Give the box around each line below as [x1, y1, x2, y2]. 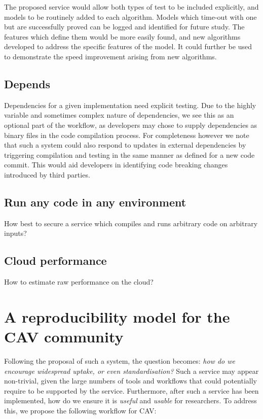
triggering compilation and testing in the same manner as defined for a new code [4, 149, 255, 160]
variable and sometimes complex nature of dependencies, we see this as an [4, 110, 234, 120]
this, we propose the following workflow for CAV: [4, 405, 157, 415]
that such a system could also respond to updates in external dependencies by [4, 139, 246, 150]
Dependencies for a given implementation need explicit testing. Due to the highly [4, 99, 256, 110]
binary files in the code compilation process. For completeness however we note [4, 129, 249, 140]
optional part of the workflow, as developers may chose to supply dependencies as [4, 119, 257, 130]
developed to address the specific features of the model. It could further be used [4, 41, 252, 52]
